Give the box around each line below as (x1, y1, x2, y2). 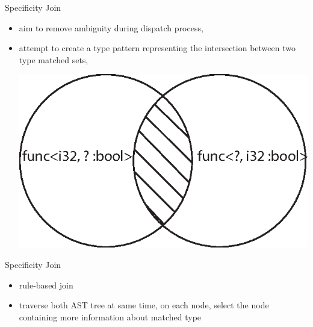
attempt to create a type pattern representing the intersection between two (19, 42, 296, 54)
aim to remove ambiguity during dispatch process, (19, 21, 203, 34)
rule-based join (19, 278, 73, 291)
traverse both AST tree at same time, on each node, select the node (19, 299, 269, 311)
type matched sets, (19, 53, 88, 66)
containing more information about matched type (19, 310, 202, 323)
